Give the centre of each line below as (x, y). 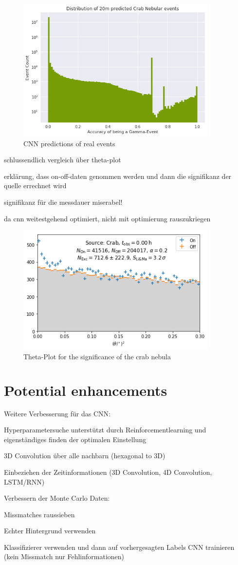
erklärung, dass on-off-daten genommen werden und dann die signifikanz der (118, 176)
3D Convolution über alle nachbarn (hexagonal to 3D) (85, 456)
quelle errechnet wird (35, 185)
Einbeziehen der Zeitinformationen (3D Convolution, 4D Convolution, (108, 472)
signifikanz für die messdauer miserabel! (63, 202)
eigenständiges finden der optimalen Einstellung (75, 439)
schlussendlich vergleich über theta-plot (63, 160)
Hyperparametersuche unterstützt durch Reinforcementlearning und (105, 430)
